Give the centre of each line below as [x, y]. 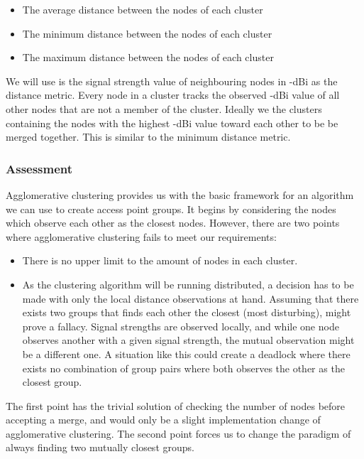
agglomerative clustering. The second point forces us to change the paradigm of [178, 433]
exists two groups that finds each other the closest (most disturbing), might [187, 312]
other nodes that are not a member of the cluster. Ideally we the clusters [164, 108]
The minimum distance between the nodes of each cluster [147, 33]
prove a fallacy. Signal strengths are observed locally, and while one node [181, 326]
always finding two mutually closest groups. [100, 447]
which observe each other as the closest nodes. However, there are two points [173, 223]
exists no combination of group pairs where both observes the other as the [183, 368]
